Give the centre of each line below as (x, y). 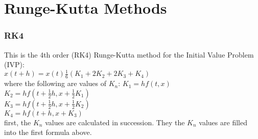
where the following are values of (55, 83)
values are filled (223, 122)
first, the (18, 122)
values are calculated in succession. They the (115, 122)
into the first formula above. (48, 132)
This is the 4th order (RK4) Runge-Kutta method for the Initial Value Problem (129, 54)
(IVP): (14, 64)
